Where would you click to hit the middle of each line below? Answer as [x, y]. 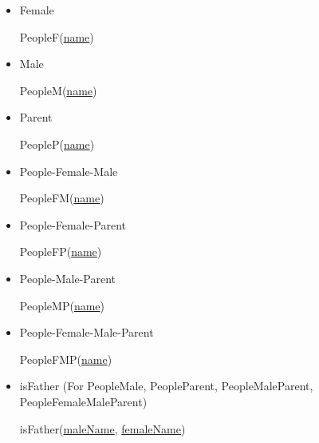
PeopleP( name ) [57, 144]
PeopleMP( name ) [62, 305]
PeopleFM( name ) [62, 198]
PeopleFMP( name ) [66, 359]
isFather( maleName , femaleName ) [102, 428]
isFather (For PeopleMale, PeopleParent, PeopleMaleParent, [166, 386]
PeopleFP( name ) [61, 251]
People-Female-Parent [73, 224]
